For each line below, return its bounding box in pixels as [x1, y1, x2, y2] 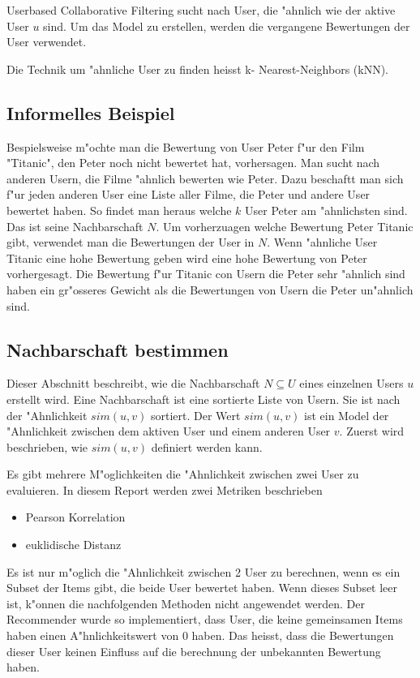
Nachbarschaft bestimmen [6, 337, 229, 362]
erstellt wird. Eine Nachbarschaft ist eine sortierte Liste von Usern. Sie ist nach [6, 390, 401, 407]
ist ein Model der [304, 406, 389, 423]
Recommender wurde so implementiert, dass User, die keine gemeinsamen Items [6, 611, 403, 628]
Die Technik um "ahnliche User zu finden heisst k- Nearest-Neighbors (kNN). [6, 60, 389, 77]
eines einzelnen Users [299, 375, 404, 392]
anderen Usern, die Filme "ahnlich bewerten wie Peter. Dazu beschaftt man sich [6, 169, 404, 187]
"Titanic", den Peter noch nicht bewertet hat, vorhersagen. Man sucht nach [6, 154, 380, 171]
